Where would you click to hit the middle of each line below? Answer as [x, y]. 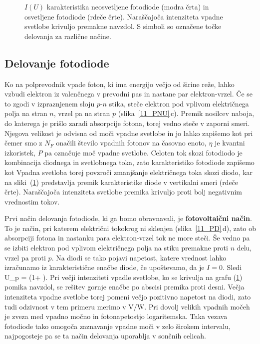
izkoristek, [20, 152]
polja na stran [26, 113]
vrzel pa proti [25, 257]
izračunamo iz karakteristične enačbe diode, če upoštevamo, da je [105, 267]
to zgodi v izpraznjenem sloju [50, 103]
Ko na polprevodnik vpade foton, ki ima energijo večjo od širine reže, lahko [120, 84]
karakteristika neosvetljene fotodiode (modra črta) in [128, 6]
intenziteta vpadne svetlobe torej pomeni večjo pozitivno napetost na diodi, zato [128, 297]
